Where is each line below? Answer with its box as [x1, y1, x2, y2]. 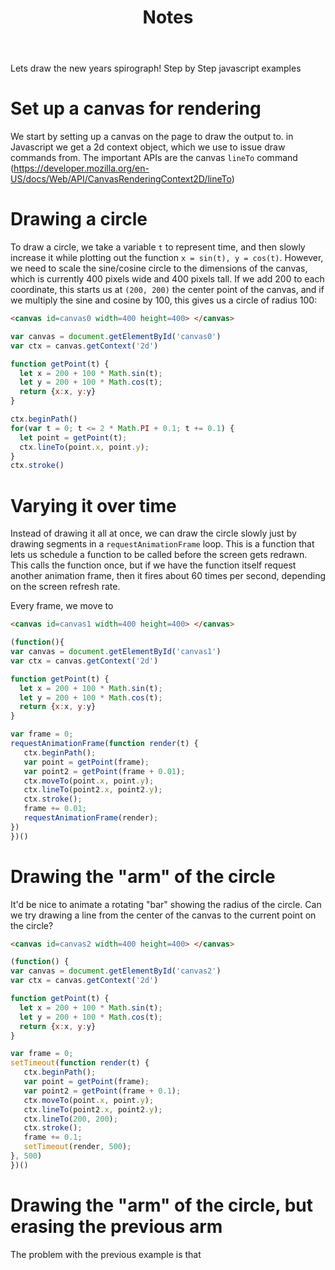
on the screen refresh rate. [10, 581, 121, 593]
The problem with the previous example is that [10, 1248, 202, 1260]
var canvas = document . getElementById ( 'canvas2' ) [10, 966, 222, 976]
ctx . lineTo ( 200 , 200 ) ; [23, 1114, 118, 1124]
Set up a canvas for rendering [10, 97, 262, 120]
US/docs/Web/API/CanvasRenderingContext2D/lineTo [10, 173, 232, 185]
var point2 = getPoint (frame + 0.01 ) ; [23, 766, 186, 776]
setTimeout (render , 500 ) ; [23, 1142, 132, 1152]
